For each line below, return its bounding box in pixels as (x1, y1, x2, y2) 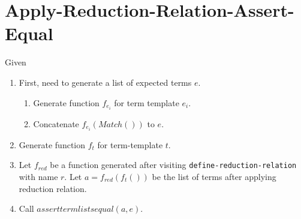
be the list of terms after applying (152, 170, 276, 182)
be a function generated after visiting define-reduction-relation (50, 158, 297, 171)
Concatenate (33, 117, 79, 130)
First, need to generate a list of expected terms (19, 76, 192, 88)
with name (19, 170, 58, 182)
